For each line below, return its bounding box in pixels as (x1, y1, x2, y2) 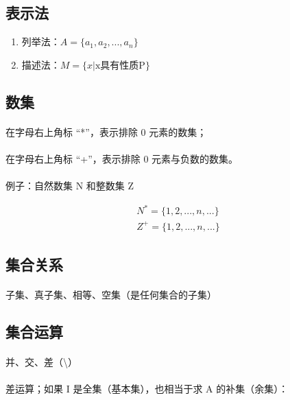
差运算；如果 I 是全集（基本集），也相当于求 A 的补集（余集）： (5, 381, 289, 396)
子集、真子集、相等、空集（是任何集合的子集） (5, 287, 217, 302)
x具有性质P (95, 60, 145, 71)
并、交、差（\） (5, 355, 77, 369)
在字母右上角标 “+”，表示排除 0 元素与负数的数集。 (5, 151, 239, 165)
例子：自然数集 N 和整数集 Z (5, 178, 134, 193)
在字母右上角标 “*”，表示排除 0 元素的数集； (5, 124, 207, 139)
